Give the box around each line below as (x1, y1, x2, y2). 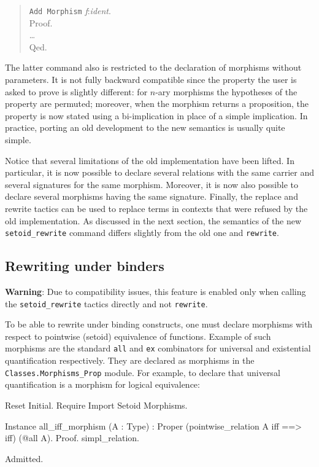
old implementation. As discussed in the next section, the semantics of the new (5, 214, 302, 227)
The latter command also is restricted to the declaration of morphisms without (5, 61, 302, 74)
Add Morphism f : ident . (29, 4, 111, 17)
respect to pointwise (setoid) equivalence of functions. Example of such (5, 329, 271, 342)
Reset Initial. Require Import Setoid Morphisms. (5, 398, 188, 411)
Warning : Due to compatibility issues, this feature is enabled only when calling (5, 285, 306, 298)
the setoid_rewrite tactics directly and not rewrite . (5, 297, 208, 310)
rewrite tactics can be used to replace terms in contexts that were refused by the (5, 202, 308, 214)
